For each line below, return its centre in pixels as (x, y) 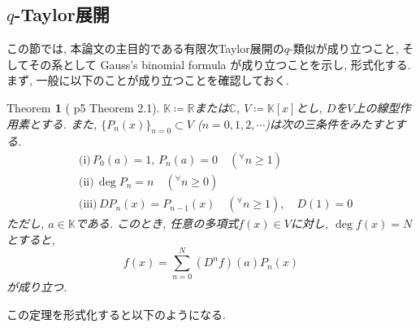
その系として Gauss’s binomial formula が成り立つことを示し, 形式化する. (220, 64)
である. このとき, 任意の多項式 (157, 223)
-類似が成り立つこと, (344, 48)
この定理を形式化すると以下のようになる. (116, 314)
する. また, (69, 123)
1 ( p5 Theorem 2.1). (107, 107)
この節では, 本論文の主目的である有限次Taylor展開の (145, 48)
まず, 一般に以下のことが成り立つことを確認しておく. (148, 80)
